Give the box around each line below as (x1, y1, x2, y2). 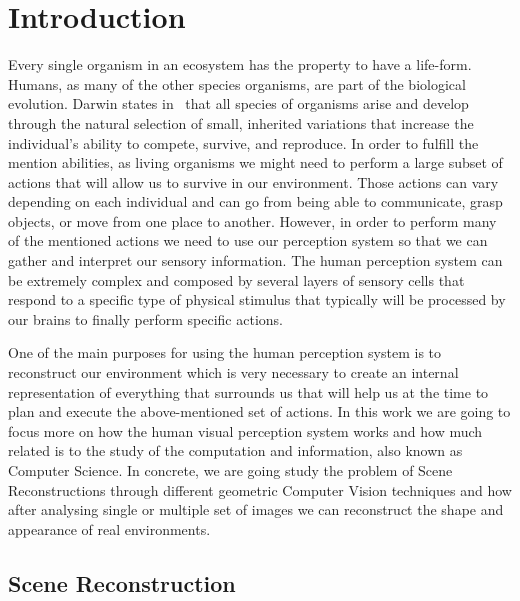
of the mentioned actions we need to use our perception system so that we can (8, 230, 488, 251)
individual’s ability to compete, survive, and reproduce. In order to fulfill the (8, 132, 479, 153)
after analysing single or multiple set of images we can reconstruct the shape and (8, 499, 504, 520)
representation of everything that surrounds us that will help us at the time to (8, 381, 489, 402)
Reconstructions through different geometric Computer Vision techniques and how (8, 479, 512, 500)
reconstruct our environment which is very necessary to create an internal (8, 362, 459, 383)
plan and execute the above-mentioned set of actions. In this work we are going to (8, 401, 511, 422)
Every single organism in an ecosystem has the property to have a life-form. (8, 54, 472, 75)
